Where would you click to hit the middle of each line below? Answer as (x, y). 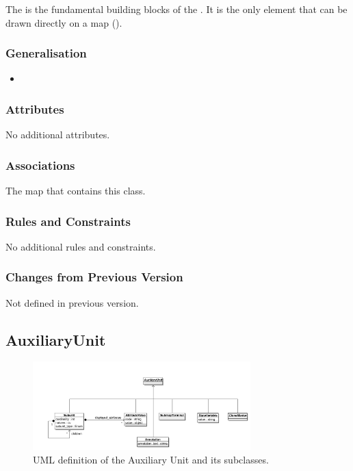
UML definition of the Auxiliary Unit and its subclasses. (151, 459)
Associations (40, 165)
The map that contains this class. (76, 191)
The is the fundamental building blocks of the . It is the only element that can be (176, 9)
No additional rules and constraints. (81, 246)
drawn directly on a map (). (64, 22)
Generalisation (46, 53)
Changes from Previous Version (94, 277)
